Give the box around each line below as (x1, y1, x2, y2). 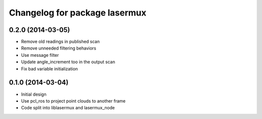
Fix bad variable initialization (21, 66, 78, 71)
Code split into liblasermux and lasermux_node (21, 105, 115, 111)
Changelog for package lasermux (9, 7, 147, 18)
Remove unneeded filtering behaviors (21, 45, 97, 51)
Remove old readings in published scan (21, 39, 100, 45)
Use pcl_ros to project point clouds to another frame (21, 98, 126, 104)
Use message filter (21, 52, 59, 58)
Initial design (21, 91, 47, 97)
